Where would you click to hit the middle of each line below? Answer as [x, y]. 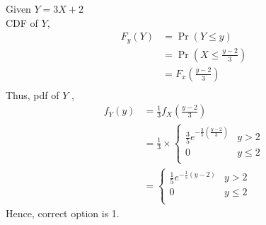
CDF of [22, 22]
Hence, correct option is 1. [63, 213]
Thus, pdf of [33, 94]
